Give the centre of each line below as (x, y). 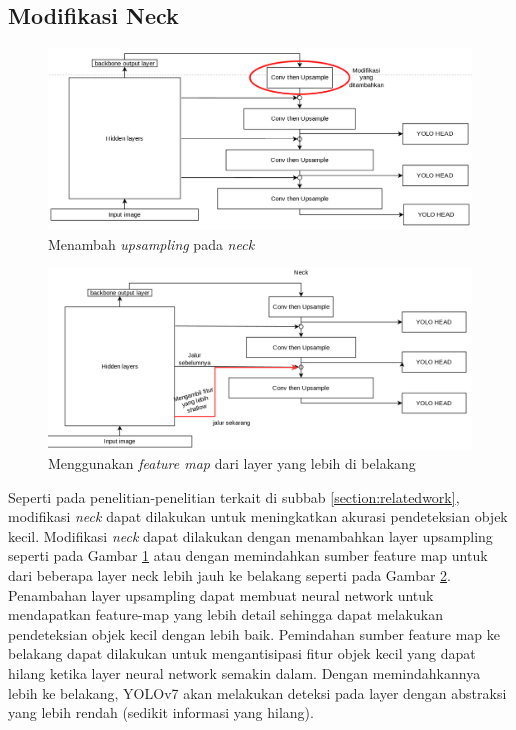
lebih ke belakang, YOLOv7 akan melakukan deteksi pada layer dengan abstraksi (257, 692)
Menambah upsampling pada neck (151, 243)
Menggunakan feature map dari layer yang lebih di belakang (232, 463)
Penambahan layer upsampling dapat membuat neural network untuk (221, 594)
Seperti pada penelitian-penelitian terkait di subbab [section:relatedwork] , (234, 496)
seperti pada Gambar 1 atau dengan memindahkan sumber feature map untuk (248, 555)
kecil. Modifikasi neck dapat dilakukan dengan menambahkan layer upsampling (250, 535)
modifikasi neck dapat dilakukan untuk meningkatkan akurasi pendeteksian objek (258, 516)
